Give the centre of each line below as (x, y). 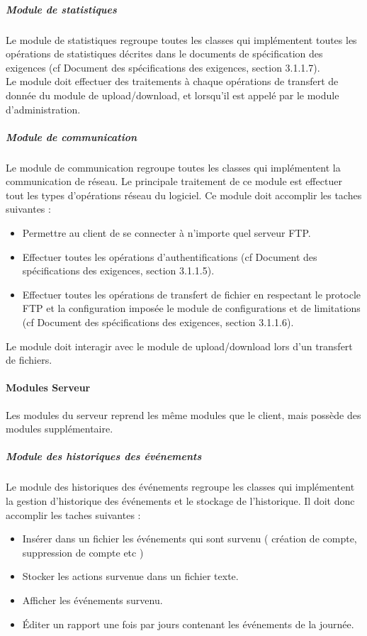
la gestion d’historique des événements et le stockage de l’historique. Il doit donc (180, 500)
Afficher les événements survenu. (92, 599)
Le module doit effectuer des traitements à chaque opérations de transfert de (172, 81)
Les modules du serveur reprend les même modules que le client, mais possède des (183, 414)
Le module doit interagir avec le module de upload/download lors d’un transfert (179, 346)
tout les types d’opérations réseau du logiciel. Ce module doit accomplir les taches (184, 195)
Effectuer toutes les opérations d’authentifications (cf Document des (170, 256)
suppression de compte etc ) (83, 552)
